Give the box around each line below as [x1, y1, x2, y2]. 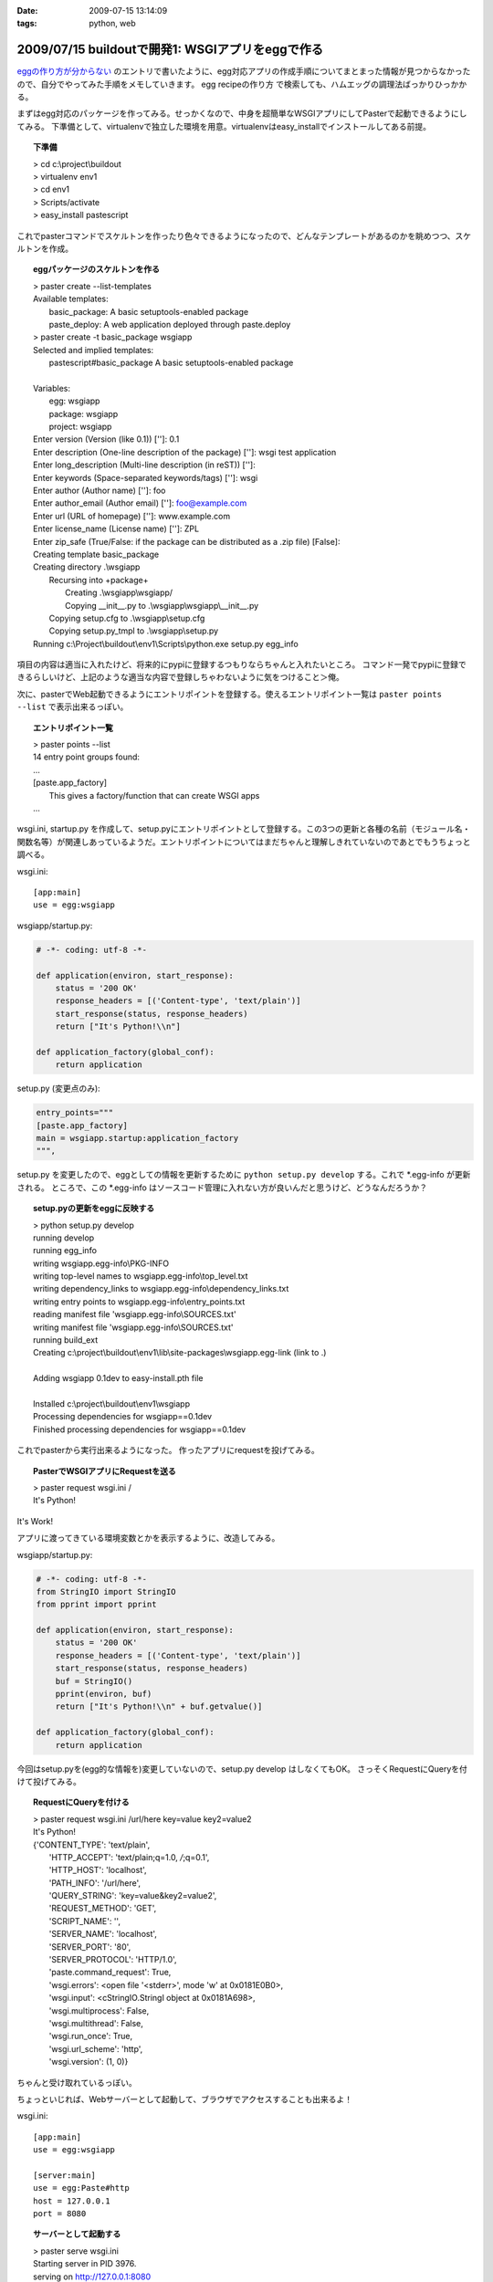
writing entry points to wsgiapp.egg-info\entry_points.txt [33, 1296, 246, 1307]
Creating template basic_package [33, 549, 160, 560]
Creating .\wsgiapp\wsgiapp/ [65, 587, 173, 598]
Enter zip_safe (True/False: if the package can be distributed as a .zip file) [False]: [33, 536, 341, 547]
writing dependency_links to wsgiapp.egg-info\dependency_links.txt [33, 1283, 289, 1294]
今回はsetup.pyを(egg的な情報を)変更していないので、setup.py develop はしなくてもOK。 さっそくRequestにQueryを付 [16, 1763, 467, 1774]
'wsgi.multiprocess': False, [48, 2005, 150, 2016]
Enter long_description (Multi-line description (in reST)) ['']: [33, 459, 256, 470]
